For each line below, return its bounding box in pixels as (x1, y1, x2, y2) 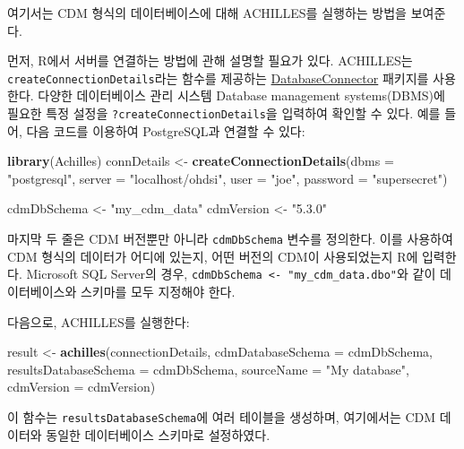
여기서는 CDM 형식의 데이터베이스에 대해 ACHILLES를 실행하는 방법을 (7, 4, 407, 22)
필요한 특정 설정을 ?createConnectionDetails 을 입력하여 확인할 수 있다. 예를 (7, 104, 441, 123)
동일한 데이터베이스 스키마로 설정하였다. (46, 425, 271, 444)
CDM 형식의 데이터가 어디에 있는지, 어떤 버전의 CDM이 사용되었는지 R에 (7, 246, 418, 265)
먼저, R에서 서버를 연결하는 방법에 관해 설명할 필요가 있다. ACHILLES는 (7, 51, 413, 70)
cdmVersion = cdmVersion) (7, 377, 156, 396)
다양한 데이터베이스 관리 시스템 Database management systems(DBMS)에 (38, 86, 445, 105)
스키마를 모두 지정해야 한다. (80, 281, 236, 300)
